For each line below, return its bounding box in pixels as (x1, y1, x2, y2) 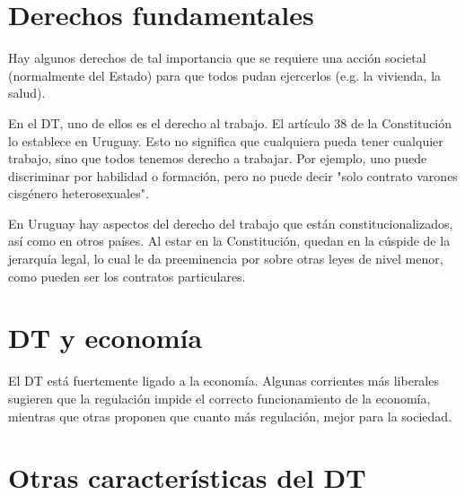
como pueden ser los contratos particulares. (8, 266, 246, 285)
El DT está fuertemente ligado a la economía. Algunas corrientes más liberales (8, 371, 439, 390)
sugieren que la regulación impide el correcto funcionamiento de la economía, (8, 388, 431, 407)
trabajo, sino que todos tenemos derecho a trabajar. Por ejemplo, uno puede (8, 149, 427, 168)
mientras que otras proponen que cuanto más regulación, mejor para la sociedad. (8, 406, 452, 425)
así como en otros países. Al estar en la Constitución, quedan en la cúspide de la (8, 231, 451, 250)
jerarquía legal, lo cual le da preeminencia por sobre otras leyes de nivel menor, (8, 249, 443, 268)
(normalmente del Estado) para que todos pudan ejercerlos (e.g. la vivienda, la (8, 65, 442, 84)
